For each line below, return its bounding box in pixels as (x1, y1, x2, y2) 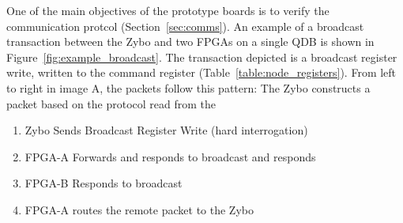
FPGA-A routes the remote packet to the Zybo (24, 201, 254, 217)
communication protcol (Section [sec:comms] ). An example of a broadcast (6, 17, 364, 34)
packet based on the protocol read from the (6, 95, 217, 111)
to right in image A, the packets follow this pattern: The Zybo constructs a (6, 79, 371, 96)
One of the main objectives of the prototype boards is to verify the (6, 2, 330, 18)
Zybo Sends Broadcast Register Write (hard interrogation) (24, 122, 308, 138)
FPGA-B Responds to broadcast (24, 175, 183, 191)
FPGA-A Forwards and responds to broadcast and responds (24, 148, 316, 164)
